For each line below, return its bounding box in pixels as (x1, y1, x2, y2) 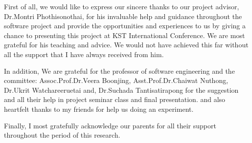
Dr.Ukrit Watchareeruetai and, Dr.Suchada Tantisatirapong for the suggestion (4, 84, 239, 95)
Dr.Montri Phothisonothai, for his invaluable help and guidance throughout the (4, 11, 242, 21)
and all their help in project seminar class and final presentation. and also (4, 94, 226, 104)
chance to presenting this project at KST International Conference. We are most (4, 30, 245, 40)
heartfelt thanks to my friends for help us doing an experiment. (4, 103, 194, 114)
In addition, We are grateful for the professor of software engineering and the (4, 65, 235, 76)
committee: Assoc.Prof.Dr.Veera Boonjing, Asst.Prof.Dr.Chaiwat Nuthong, (4, 75, 229, 85)
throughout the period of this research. (4, 130, 120, 140)
